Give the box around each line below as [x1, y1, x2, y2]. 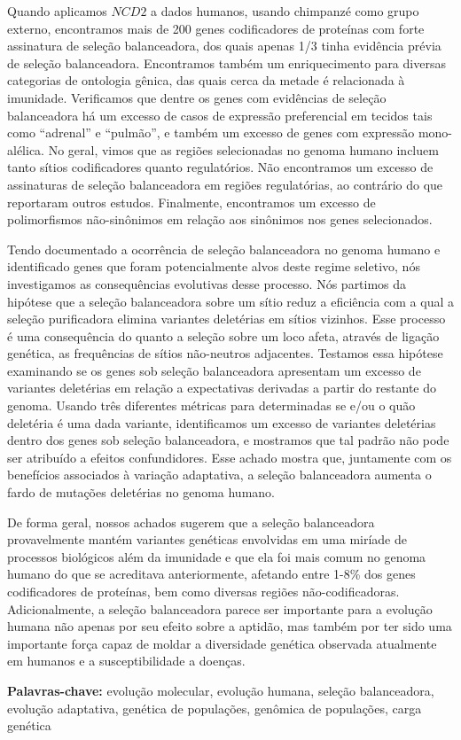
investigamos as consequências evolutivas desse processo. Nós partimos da [7, 274, 407, 292]
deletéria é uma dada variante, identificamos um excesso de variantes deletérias [7, 413, 436, 432]
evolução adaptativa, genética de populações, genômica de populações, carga [7, 698, 422, 717]
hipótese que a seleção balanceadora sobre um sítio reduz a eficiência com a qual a [7, 292, 454, 310]
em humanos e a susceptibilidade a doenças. [7, 651, 246, 670]
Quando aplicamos [7, 2, 107, 19]
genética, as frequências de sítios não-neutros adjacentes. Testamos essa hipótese [7, 344, 443, 362]
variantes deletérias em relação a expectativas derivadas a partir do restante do [7, 378, 436, 397]
